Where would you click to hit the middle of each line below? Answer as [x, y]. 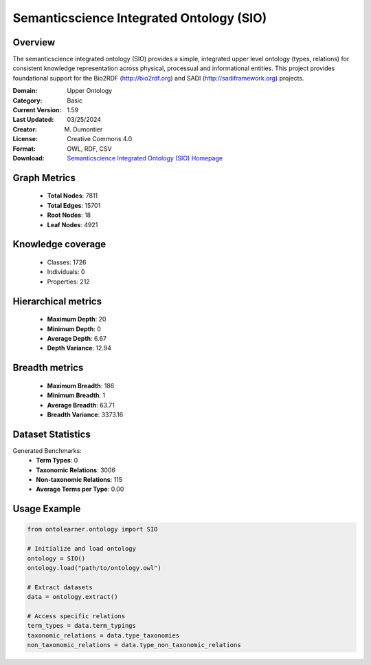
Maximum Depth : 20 [77, 319]
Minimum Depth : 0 [74, 329]
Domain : [25, 91]
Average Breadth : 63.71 [81, 405]
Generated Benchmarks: [47, 450]
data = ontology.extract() [72, 597]
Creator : [25, 129]
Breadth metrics [48, 368]
